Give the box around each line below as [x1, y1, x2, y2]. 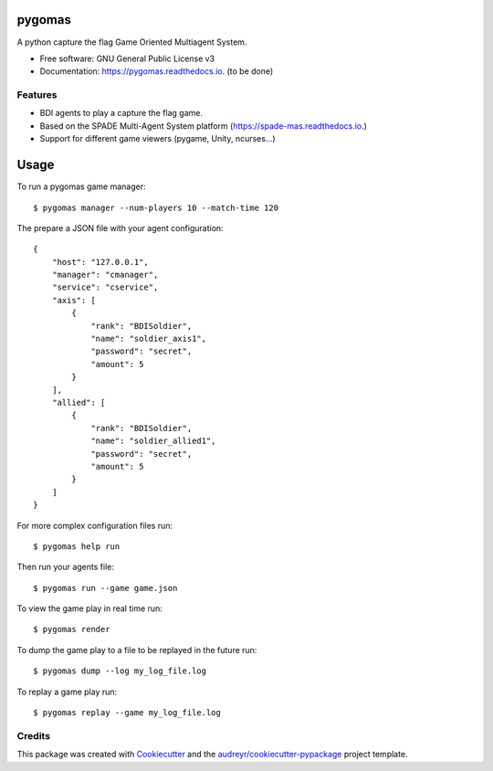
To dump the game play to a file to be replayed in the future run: [16, 644, 257, 655]
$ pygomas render [33, 624, 110, 635]
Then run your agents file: [16, 562, 114, 573]
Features [16, 89, 58, 101]
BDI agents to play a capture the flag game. [39, 108, 203, 119]
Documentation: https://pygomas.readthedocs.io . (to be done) [39, 66, 274, 77]
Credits [16, 729, 50, 742]
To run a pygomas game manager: [16, 181, 146, 192]
